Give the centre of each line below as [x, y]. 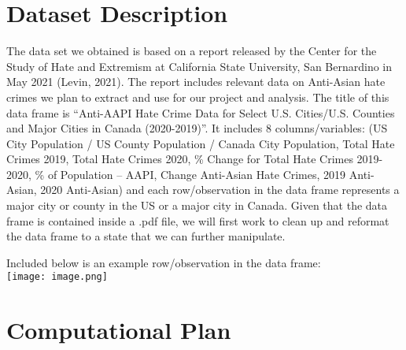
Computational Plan [119, 330]
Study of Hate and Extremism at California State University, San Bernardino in [199, 66]
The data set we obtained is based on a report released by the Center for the [192, 51]
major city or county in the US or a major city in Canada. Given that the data [197, 205]
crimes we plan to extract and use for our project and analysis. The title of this [198, 97]
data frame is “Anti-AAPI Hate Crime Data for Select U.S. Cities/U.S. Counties [201, 112]
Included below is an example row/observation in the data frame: [164, 262]
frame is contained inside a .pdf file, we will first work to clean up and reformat [198, 220]
